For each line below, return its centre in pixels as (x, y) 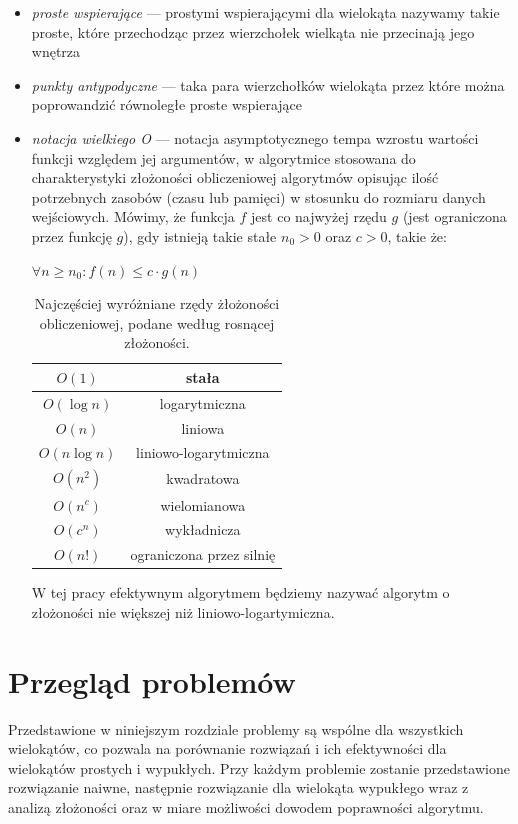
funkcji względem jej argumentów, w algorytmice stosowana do (223, 157)
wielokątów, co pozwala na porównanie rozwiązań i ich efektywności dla (227, 748)
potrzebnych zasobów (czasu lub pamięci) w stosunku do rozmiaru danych (258, 196)
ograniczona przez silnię (203, 554)
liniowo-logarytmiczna (203, 452)
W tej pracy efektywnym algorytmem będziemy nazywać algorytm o (240, 592)
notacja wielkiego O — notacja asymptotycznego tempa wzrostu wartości (255, 137)
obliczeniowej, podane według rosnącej (157, 322)
